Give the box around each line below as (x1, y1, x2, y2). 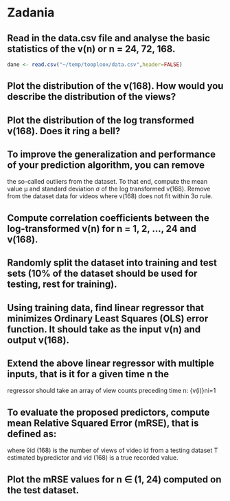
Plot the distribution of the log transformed (7, 114, 194, 126)
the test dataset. (7, 484, 80, 496)
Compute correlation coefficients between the (7, 212, 209, 224)
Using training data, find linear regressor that (7, 301, 205, 314)
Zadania (7, 5, 55, 21)
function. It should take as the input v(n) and (7, 323, 201, 335)
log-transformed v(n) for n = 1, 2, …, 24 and (7, 222, 197, 235)
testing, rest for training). (7, 279, 117, 290)
